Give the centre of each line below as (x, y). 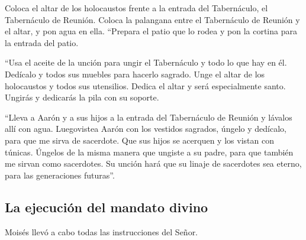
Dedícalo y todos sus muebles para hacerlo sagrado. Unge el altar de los (135, 74)
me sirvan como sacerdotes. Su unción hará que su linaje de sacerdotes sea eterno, (153, 163)
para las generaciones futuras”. (60, 175)
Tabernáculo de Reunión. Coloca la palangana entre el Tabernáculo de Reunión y (152, 19)
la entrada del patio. (42, 42)
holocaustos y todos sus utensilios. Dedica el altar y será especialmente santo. (145, 85)
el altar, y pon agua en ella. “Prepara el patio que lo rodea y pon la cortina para (151, 31)
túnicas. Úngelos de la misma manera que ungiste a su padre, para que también (149, 152)
